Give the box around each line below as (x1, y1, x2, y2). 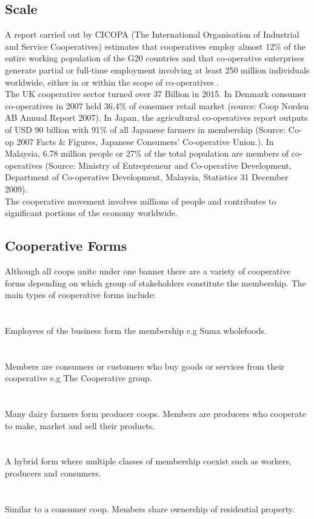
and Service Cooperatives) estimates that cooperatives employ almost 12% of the (5, 39, 306, 52)
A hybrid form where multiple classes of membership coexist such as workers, (5, 455, 292, 467)
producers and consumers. (5, 467, 101, 479)
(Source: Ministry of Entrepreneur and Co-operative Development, (45, 158, 292, 171)
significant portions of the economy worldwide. (5, 206, 178, 219)
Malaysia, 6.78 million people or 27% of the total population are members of (5, 147, 289, 160)
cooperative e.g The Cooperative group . (5, 371, 152, 384)
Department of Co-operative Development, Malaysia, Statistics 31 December (5, 171, 289, 183)
